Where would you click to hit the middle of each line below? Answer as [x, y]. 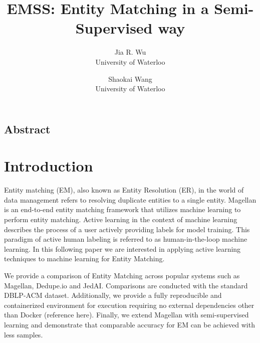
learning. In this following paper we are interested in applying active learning [122, 248]
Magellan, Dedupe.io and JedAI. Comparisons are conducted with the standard [126, 285]
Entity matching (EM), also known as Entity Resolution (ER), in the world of [124, 190]
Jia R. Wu [130, 52]
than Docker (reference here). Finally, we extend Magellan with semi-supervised [126, 315]
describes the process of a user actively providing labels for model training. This [127, 229]
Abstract [27, 129]
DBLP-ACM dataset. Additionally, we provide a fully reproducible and [113, 295]
